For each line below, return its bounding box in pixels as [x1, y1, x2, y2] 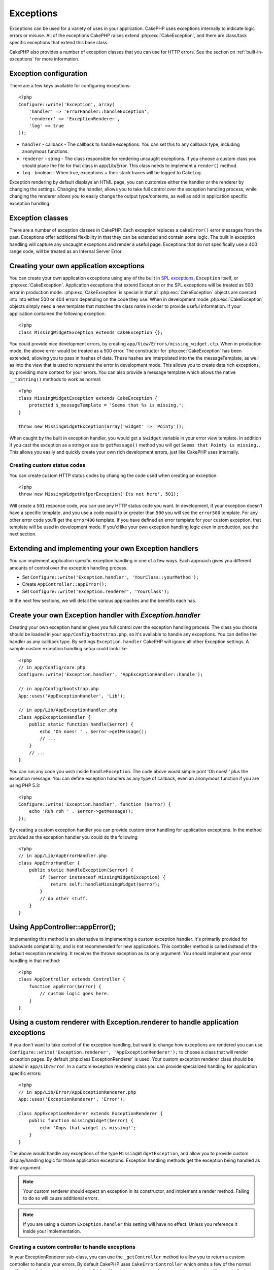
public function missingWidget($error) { [28, 1118, 134, 1124]
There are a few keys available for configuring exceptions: [9, 83, 131, 89]
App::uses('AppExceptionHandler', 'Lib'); [18, 693, 126, 698]
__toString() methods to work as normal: [9, 376, 101, 382]
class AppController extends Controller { [18, 976, 126, 982]
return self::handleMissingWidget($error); [50, 881, 160, 887]
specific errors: [9, 1070, 42, 1076]
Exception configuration [9, 69, 88, 78]
